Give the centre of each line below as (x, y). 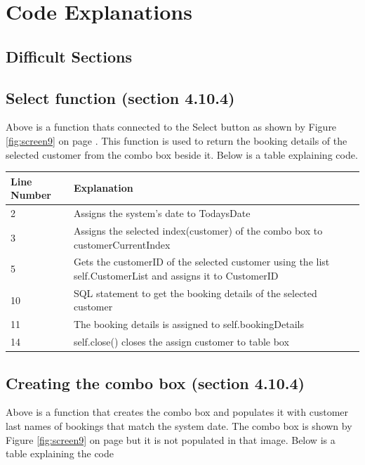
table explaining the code (60, 453)
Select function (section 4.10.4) (120, 97)
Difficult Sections (69, 56)
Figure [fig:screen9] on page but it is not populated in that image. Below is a (171, 439)
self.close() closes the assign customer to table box (181, 342)
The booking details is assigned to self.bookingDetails (189, 324)
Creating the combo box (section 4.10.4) (155, 382)
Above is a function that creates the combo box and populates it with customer (177, 412)
